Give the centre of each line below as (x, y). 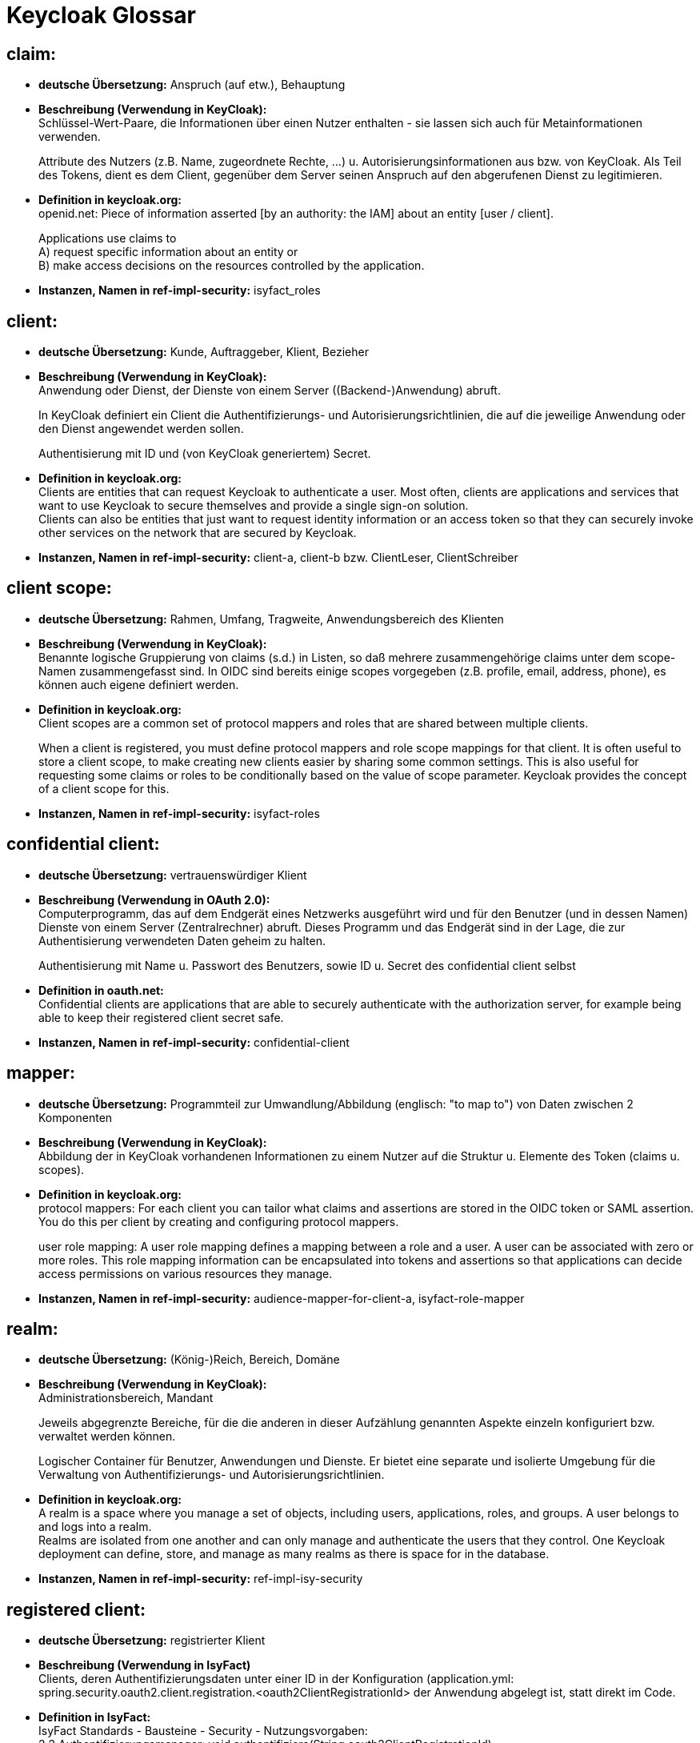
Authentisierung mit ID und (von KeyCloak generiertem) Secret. (205, 454)
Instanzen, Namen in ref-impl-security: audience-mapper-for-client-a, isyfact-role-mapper (282, 1298)
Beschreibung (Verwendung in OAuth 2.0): (154, 900)
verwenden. (70, 137)
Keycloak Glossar (101, 15)
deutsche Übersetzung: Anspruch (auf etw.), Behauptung (192, 85)
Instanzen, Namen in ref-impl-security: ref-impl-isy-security (201, 1579)
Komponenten (76, 1117)
